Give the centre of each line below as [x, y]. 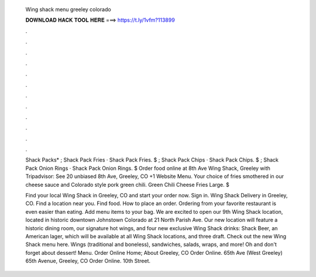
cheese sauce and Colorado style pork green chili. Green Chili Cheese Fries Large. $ [127, 184]
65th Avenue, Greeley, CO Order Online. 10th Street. [88, 261]
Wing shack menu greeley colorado [68, 9]
